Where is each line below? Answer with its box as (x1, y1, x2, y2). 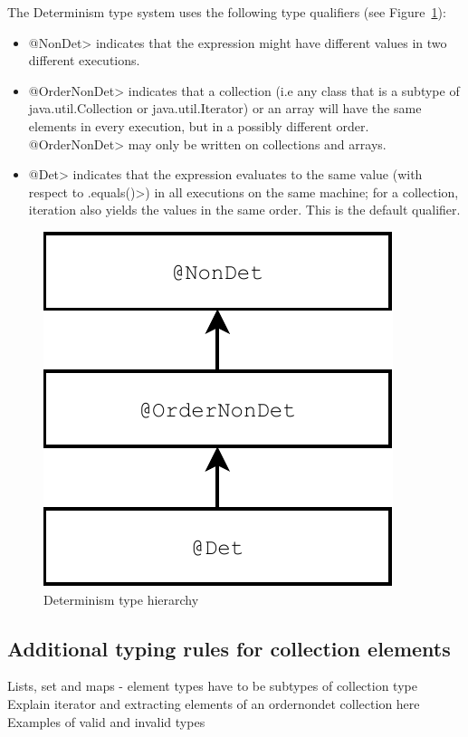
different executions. (28, 51, 140, 70)
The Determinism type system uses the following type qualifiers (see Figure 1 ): (7, 3, 446, 21)
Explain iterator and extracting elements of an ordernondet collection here (7, 694, 420, 713)
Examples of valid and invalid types (7, 712, 205, 731)
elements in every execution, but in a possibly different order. (28, 116, 369, 135)
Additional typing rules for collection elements (7, 634, 451, 662)
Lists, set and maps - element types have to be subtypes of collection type (7, 676, 417, 695)
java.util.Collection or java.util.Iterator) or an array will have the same (28, 99, 422, 118)
